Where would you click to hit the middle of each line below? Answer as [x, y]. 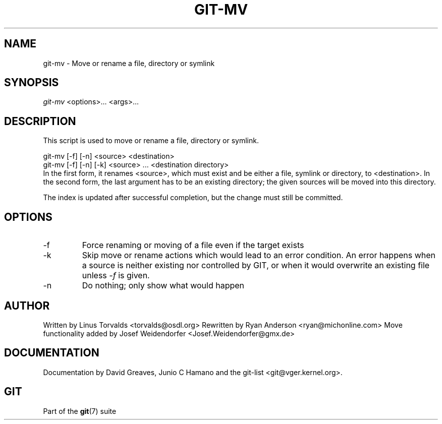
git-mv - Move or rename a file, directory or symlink [129, 63]
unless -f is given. [116, 276]
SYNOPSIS [32, 83]
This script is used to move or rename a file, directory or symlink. [151, 141]
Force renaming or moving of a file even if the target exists [193, 245]
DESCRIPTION [40, 121]
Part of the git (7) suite [80, 411]
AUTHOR [27, 306]
